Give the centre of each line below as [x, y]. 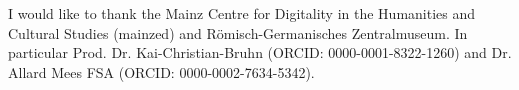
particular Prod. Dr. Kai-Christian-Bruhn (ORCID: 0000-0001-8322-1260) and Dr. [260, 52]
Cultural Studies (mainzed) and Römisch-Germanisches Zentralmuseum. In [238, 32]
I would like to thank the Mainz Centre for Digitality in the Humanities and [242, 13]
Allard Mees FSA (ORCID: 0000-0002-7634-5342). [161, 71]
